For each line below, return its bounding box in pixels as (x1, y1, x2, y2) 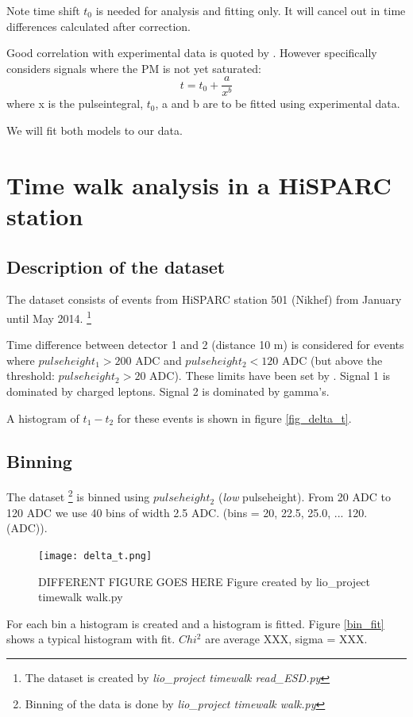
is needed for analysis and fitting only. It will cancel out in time (95, 2, 406, 18)
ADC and (135, 351, 182, 368)
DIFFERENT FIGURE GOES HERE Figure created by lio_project (38, 573, 371, 589)
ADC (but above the (281, 351, 383, 368)
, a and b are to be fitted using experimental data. (155, 95, 400, 112)
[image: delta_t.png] (38, 550, 152, 562)
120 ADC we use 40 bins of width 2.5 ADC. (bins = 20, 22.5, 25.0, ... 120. (6, 504, 368, 520)
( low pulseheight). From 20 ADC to (218, 489, 391, 505)
